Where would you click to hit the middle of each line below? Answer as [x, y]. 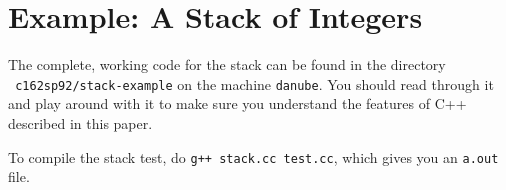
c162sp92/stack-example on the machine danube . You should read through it [254, 83]
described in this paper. [80, 122]
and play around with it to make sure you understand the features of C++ [237, 103]
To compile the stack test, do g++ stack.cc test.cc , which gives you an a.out [253, 156]
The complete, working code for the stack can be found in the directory [227, 64]
